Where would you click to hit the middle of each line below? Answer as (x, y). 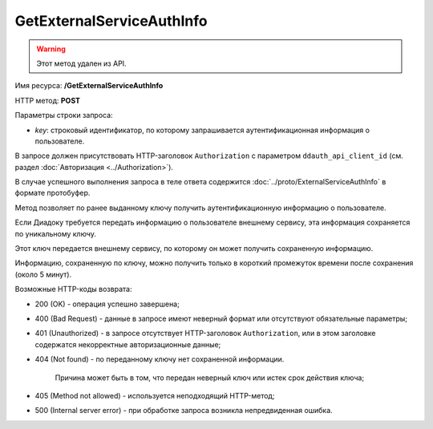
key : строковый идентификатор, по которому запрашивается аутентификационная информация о (202, 130)
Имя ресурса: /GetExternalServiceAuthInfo (89, 86)
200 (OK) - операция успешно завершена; (107, 304)
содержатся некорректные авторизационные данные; (128, 344)
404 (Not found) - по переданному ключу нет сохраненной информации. (160, 359)
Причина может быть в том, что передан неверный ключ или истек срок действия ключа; (210, 378)
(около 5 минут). (43, 274)
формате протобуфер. (53, 193)
